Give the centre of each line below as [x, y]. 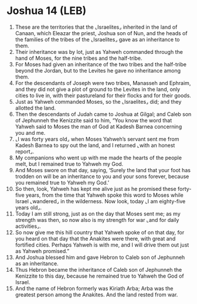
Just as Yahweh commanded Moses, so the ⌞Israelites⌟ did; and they [98, 101]
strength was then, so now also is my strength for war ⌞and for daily [97, 220]
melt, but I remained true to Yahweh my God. [69, 164]
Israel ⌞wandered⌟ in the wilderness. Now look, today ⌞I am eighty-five [100, 201]
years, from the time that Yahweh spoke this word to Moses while [105, 195]
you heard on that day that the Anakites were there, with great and [95, 238]
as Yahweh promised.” [42, 251]
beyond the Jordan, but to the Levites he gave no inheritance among [98, 70]
